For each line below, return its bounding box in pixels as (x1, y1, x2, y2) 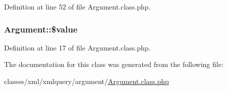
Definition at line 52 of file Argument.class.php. (4, 1, 151, 11)
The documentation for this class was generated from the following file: (4, 59, 223, 69)
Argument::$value (4, 22, 78, 35)
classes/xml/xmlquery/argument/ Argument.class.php (4, 76, 169, 86)
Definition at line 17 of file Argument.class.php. (4, 42, 151, 52)
